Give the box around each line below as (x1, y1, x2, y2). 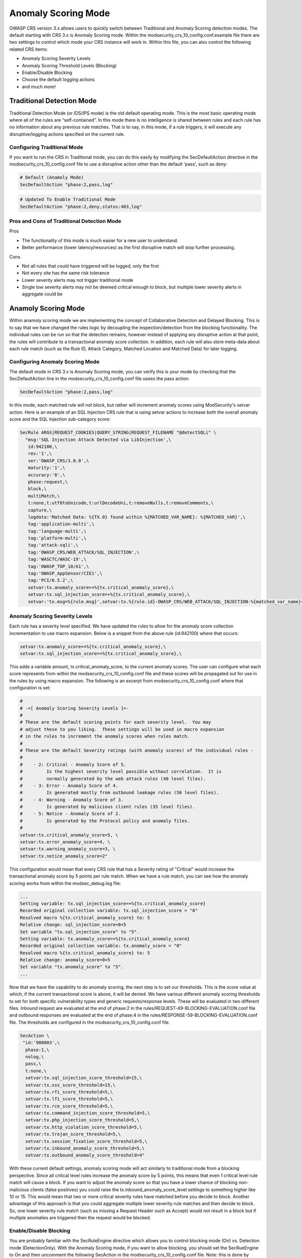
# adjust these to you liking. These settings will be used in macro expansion (20, 726, 224, 732)
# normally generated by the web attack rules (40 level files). (20, 775, 206, 781)
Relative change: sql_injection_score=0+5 (20, 922, 126, 928)
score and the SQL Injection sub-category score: (9, 416, 111, 422)
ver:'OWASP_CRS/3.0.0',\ (28, 458, 89, 463)
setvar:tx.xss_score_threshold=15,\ (25, 1082, 116, 1088)
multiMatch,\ (28, 493, 60, 499)
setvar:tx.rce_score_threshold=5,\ (25, 1103, 113, 1109)
